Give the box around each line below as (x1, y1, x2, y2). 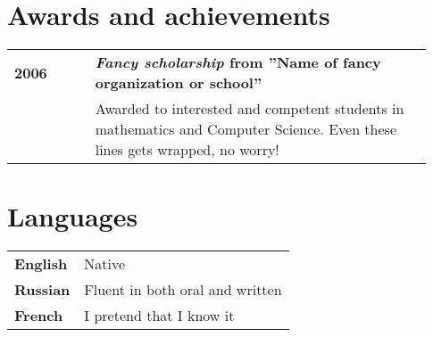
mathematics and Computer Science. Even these (95, 119, 396, 140)
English (14, 253, 68, 275)
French (14, 305, 63, 326)
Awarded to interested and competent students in (95, 98, 404, 119)
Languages (7, 198, 138, 234)
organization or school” (95, 72, 262, 94)
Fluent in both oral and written (84, 279, 282, 300)
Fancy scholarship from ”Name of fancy (95, 52, 381, 73)
